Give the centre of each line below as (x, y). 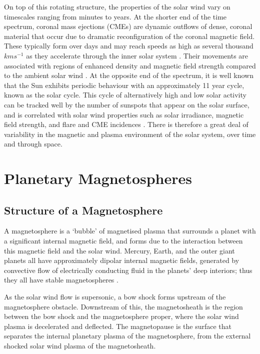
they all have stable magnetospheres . (61, 280)
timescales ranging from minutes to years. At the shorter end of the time (115, 16)
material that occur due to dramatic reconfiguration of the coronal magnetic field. (129, 36)
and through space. (33, 144)
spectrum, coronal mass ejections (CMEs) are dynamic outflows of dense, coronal (128, 26)
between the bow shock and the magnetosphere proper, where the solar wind (121, 316)
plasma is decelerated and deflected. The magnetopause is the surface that (118, 326)
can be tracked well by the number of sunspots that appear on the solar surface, (127, 104)
